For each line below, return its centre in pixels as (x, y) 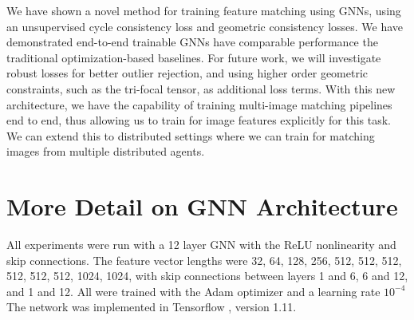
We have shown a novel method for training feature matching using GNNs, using (204, 10)
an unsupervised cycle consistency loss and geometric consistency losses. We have (205, 26)
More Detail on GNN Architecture (202, 206)
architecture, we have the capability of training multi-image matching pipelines (199, 104)
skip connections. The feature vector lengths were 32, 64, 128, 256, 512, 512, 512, (204, 260)
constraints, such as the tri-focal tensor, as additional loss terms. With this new (201, 88)
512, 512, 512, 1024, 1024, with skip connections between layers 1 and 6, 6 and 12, (207, 276)
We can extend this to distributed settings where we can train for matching (191, 135)
